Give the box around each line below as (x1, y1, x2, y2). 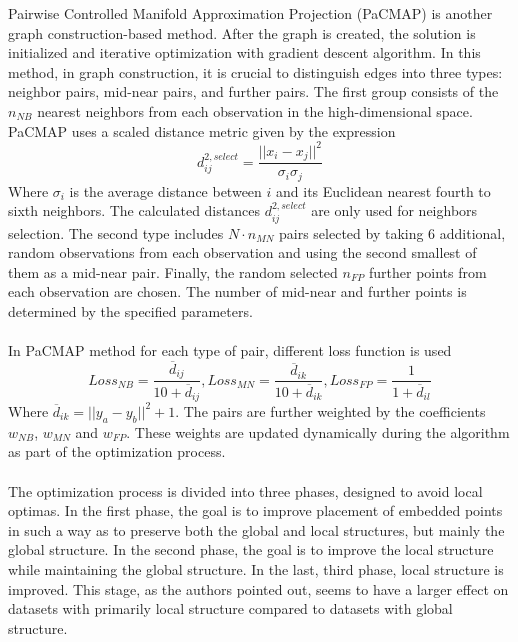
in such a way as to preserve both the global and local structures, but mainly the (8, 519, 505, 540)
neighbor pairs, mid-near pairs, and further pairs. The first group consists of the (8, 81, 499, 102)
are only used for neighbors (311, 200, 478, 221)
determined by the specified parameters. (8, 300, 253, 321)
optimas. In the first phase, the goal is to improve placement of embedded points (8, 500, 503, 521)
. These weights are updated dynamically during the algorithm (126, 421, 510, 442)
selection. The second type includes (8, 222, 224, 243)
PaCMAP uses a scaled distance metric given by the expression (8, 120, 396, 141)
